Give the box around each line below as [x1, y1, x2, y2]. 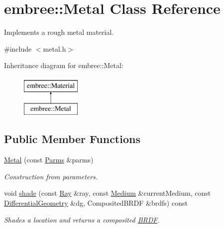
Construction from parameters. [4, 171, 98, 181]
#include [4, 43, 32, 54]
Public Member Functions [4, 131, 140, 147]
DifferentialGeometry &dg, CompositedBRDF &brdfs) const [4, 198, 188, 208]
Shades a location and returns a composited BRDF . [4, 214, 160, 225]
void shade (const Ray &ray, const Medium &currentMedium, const [4, 188, 211, 198]
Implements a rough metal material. [4, 27, 114, 37]
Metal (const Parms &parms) [4, 154, 94, 165]
